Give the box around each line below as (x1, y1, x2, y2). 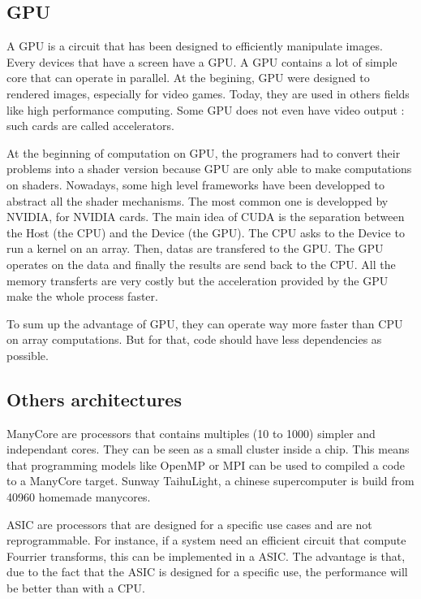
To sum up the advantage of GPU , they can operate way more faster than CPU (6, 315, 403, 332)
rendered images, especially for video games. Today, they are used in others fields (6, 85, 410, 102)
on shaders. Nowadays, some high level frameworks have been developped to (6, 176, 384, 193)
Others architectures (6, 386, 182, 411)
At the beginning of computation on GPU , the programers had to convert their (6, 144, 401, 161)
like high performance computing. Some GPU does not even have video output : (6, 101, 405, 118)
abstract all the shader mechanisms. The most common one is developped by (6, 192, 389, 209)
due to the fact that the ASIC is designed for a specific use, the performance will (6, 563, 408, 580)
